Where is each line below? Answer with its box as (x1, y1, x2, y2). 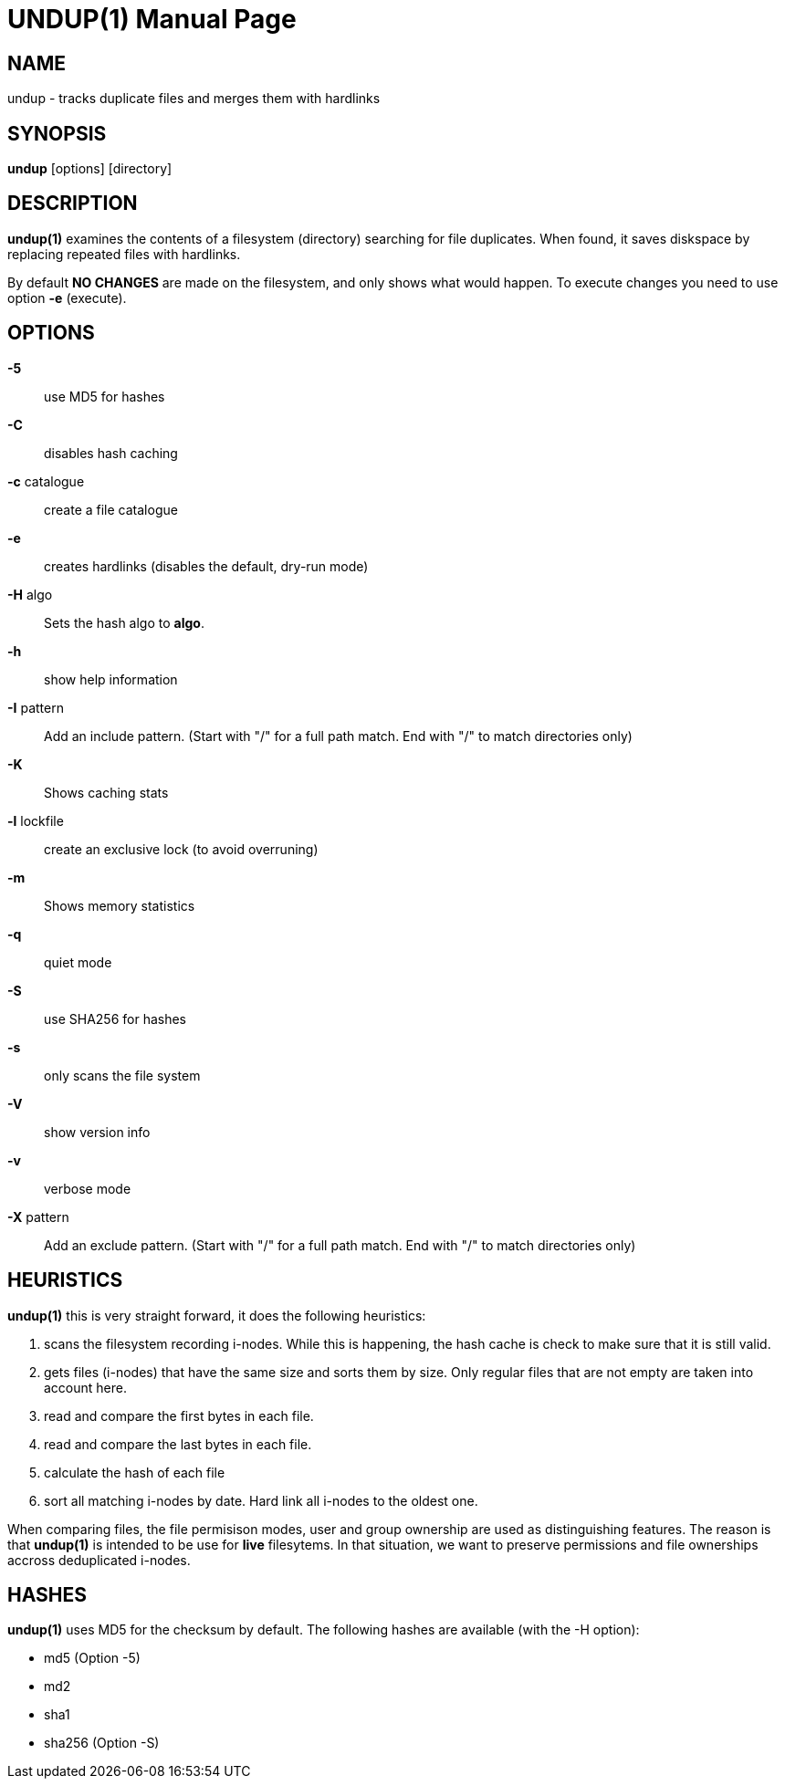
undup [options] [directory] (7, 161, 173, 177)
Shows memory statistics (44, 897, 195, 914)
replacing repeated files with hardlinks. (7, 245, 241, 262)
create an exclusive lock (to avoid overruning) (44, 841, 319, 857)
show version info (44, 1123, 151, 1140)
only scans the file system (44, 1067, 201, 1083)
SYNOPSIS (7, 121, 107, 145)
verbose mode (44, 1180, 131, 1196)
